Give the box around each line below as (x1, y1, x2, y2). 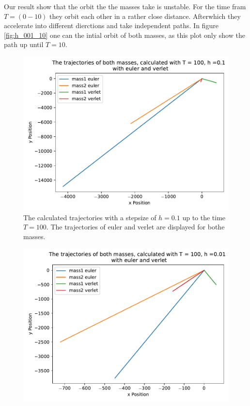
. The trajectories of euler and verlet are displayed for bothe (46, 222, 225, 232)
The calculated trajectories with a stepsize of (23, 212, 156, 222)
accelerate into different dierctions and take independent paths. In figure (4, 20, 219, 31)
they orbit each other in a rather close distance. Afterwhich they (49, 11, 241, 21)
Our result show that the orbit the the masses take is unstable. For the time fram (4, 1, 246, 11)
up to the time (182, 212, 226, 222)
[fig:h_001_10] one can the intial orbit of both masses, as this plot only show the (4, 30, 245, 40)
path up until (4, 39, 44, 49)
